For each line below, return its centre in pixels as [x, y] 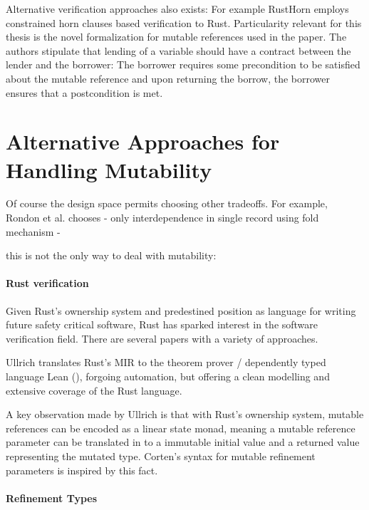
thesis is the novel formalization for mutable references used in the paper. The [176, 37]
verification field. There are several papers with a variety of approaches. [162, 338]
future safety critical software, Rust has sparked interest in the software [162, 324]
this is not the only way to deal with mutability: [111, 255]
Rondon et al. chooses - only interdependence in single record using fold [162, 218]
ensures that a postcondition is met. [84, 92]
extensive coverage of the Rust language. [94, 390]
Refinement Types [52, 498]
